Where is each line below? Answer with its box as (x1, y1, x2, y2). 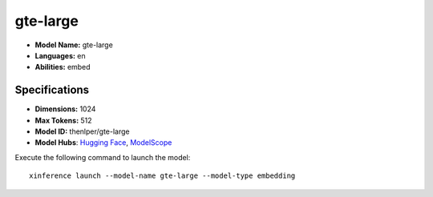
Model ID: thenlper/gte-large (34, 127, 130, 136)
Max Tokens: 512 (34, 115, 92, 125)
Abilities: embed (34, 62, 91, 72)
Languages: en (34, 50, 86, 60)
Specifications (14, 83, 90, 97)
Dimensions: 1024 (34, 104, 96, 114)
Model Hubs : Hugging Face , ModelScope (34, 138, 172, 147)
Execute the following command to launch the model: (14, 152, 191, 162)
